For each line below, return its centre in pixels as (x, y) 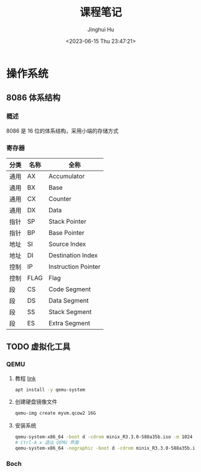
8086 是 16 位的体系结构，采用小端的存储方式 (62, 131)
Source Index (67, 244)
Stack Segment (70, 312)
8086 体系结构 (34, 98)
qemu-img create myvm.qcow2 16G (55, 414)
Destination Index (73, 255)
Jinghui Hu (101, 29)
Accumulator (67, 176)
